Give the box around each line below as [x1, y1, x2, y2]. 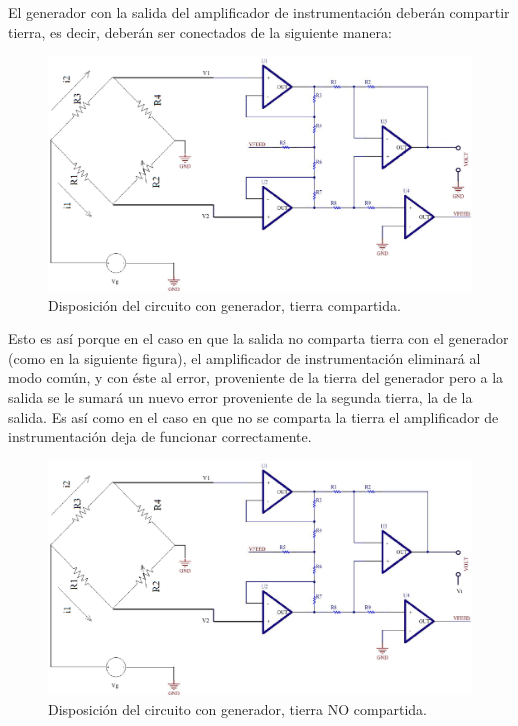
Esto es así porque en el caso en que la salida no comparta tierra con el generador [8, 328, 509, 349]
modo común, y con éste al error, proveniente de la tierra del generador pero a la [8, 367, 504, 388]
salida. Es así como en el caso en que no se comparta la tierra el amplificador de [8, 406, 499, 427]
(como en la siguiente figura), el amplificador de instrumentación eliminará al [8, 347, 481, 368]
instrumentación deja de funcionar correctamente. [8, 426, 312, 447]
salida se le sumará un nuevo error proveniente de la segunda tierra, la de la [8, 386, 473, 407]
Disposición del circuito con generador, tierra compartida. [48, 294, 401, 315]
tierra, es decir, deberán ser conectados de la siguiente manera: [8, 21, 392, 42]
